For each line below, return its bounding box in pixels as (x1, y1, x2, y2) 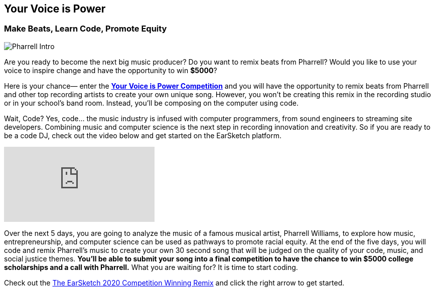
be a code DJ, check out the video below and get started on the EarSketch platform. (4, 131, 282, 140)
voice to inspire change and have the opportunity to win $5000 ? (4, 66, 217, 75)
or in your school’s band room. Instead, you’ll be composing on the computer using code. (4, 98, 299, 107)
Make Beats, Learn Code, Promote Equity (4, 24, 167, 34)
